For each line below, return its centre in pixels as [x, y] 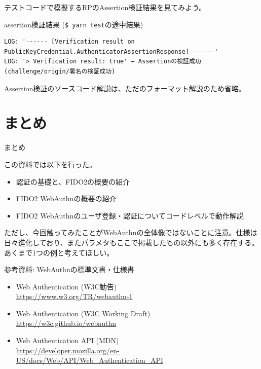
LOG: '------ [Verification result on [69, 42]
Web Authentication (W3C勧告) [66, 286]
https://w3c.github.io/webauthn [66, 323]
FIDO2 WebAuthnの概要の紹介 [66, 198]
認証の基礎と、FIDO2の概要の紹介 [73, 181]
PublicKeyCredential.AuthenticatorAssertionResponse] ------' [111, 51]
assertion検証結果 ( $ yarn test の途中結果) [74, 24]
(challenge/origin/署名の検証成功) [60, 72]
